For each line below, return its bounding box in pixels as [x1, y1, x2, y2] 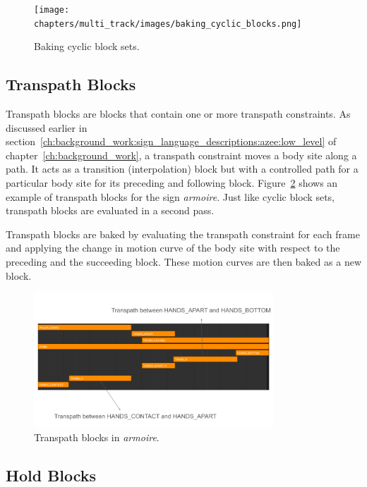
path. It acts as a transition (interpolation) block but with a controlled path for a [6, 161, 359, 176]
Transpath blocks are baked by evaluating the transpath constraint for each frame [6, 226, 360, 241]
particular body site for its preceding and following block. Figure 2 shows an [6, 175, 338, 190]
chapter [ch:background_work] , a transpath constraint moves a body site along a [6, 147, 357, 162]
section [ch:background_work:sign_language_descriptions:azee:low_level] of [6, 134, 337, 149]
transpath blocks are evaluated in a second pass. [6, 203, 215, 218]
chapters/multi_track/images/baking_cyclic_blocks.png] [34, 18, 302, 29]
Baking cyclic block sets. [34, 39, 140, 54]
